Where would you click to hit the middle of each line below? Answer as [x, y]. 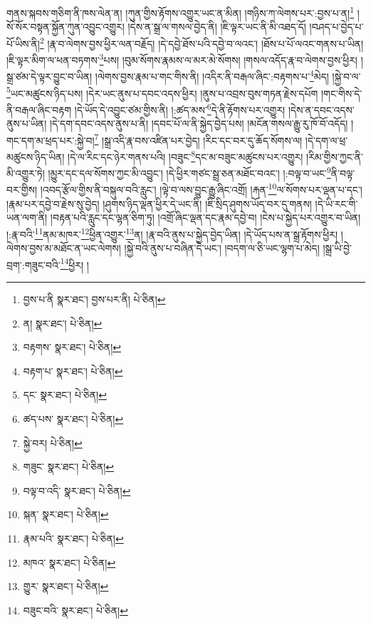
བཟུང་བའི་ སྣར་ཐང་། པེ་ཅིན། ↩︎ [75, 610]
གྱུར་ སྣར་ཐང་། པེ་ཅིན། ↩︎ [66, 586]
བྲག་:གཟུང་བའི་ [33, 264]
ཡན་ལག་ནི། [27, 217]
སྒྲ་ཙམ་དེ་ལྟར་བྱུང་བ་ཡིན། [49, 76]
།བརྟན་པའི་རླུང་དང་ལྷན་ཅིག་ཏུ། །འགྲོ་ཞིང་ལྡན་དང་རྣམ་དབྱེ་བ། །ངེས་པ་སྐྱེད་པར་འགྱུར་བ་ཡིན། [205, 217]
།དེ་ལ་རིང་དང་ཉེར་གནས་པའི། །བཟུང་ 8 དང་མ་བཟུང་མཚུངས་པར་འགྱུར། [185, 155]
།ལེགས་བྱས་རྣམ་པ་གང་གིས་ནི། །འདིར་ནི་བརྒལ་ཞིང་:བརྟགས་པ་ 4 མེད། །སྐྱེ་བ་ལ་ [228, 75]
